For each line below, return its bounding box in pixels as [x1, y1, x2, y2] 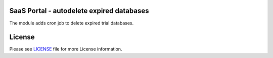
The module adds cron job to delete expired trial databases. [9, 20, 134, 26]
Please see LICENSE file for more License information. [9, 46, 122, 52]
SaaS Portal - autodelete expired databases [9, 6, 149, 15]
